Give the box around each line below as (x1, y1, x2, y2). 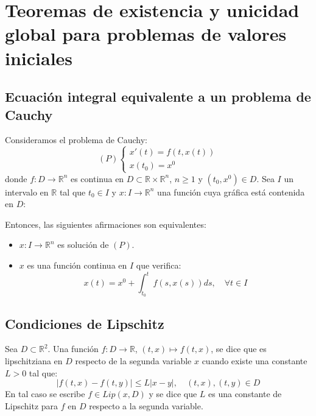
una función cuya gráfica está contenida (157, 185, 305, 198)
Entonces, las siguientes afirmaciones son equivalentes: (5, 217, 206, 230)
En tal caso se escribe (5, 387, 85, 400)
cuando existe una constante (202, 354, 307, 367)
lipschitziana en (5, 354, 63, 367)
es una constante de (208, 387, 282, 400)
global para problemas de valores (5, 21, 287, 46)
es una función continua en (27, 258, 127, 271)
